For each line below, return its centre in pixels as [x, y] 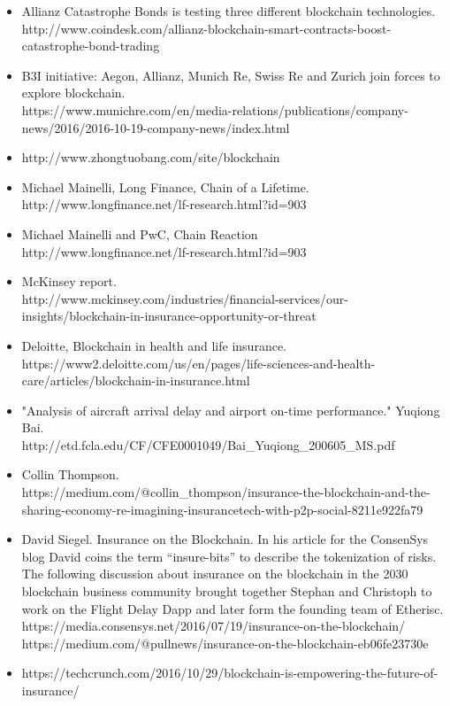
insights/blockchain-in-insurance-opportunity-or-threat [169, 316]
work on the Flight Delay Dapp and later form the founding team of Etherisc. [233, 608]
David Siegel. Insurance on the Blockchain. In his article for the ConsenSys [225, 539]
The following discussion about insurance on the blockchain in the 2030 [215, 574]
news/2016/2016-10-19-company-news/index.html [156, 127]
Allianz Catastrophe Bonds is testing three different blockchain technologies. [229, 11]
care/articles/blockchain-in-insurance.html [136, 380]
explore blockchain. [73, 93]
